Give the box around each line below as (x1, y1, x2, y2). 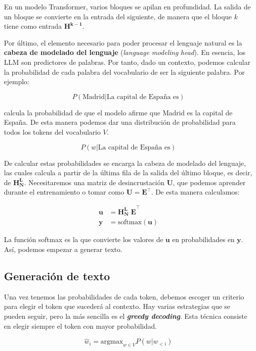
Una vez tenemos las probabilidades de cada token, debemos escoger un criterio (4, 291, 244, 301)
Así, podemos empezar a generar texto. (4, 244, 123, 254)
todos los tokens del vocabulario (4, 126, 101, 137)
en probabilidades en (172, 234, 235, 245)
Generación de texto (4, 268, 110, 283)
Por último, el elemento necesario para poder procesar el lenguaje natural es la (4, 37, 242, 48)
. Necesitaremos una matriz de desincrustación (24, 177, 165, 187)
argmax (100, 338, 124, 346)
